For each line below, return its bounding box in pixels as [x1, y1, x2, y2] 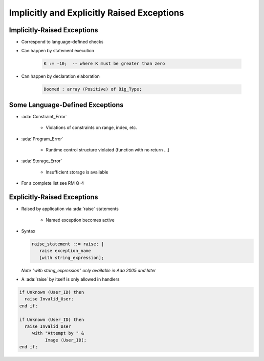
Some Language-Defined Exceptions [9, 101, 124, 109]
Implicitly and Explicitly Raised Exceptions [9, 7, 184, 18]
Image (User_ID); [44, 337, 87, 343]
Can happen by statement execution [21, 48, 95, 54]
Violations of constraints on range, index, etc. [45, 125, 137, 130]
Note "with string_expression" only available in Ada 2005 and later [21, 267, 156, 273]
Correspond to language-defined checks [21, 39, 104, 45]
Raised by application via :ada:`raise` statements [21, 206, 119, 212]
